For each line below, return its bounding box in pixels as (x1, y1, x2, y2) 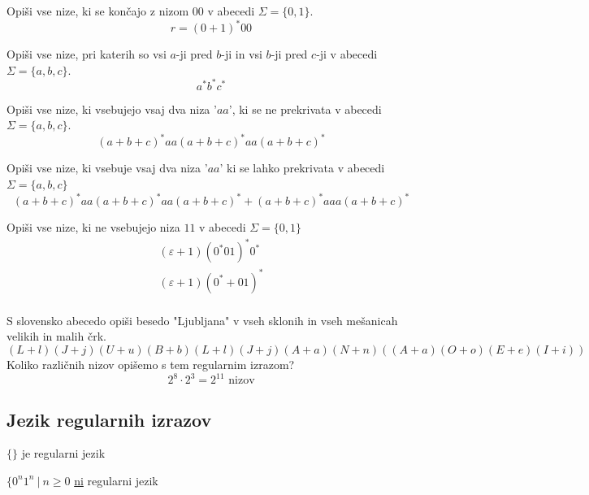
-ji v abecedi (316, 46, 378, 63)
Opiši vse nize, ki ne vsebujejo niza (6, 219, 180, 236)
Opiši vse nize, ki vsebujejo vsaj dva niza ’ (6, 100, 217, 117)
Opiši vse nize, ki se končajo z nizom (6, 2, 189, 19)
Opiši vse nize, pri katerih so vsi (6, 46, 167, 63)
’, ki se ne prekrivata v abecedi (228, 100, 382, 117)
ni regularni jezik (74, 471, 158, 488)
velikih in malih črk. (6, 328, 106, 345)
